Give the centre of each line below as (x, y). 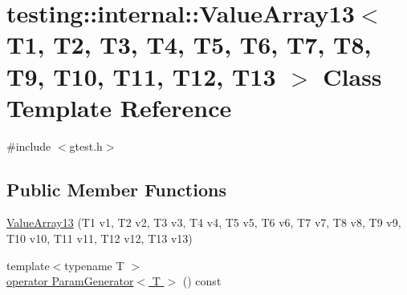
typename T (94, 265)
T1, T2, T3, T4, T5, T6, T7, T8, (189, 44)
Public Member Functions (116, 189)
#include (29, 145)
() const (202, 281)
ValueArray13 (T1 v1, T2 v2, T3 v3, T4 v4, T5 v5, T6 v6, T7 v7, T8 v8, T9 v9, (204, 222)
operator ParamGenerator (70, 281)
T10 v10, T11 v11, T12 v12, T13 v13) (100, 238)
